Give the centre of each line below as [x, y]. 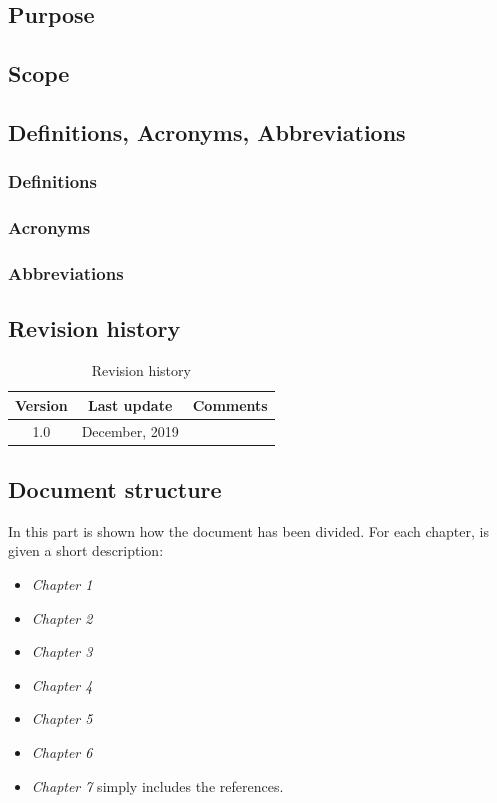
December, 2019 [130, 430]
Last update [130, 404]
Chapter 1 [62, 584]
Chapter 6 [62, 751]
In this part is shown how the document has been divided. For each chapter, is [248, 530]
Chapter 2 [62, 617]
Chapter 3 [62, 651]
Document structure [115, 489]
